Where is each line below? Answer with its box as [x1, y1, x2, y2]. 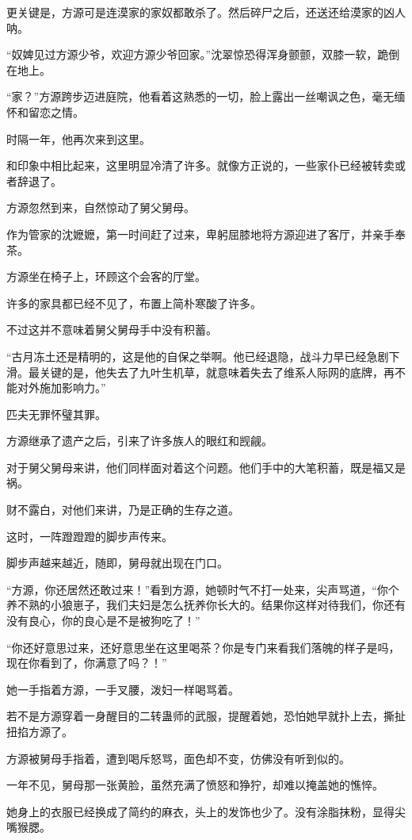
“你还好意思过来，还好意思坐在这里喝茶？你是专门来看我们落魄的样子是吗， [6, 639, 400, 655]
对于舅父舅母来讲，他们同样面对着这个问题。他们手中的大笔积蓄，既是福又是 [6, 458, 406, 475]
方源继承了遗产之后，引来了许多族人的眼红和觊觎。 [6, 432, 273, 449]
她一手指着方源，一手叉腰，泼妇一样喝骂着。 [6, 681, 239, 697]
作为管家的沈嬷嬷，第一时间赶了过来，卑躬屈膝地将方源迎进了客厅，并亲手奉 [6, 225, 406, 242]
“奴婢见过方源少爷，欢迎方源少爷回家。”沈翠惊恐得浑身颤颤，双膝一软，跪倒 [6, 46, 400, 63]
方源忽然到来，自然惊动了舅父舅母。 [6, 199, 195, 216]
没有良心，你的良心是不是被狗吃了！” [6, 612, 200, 629]
